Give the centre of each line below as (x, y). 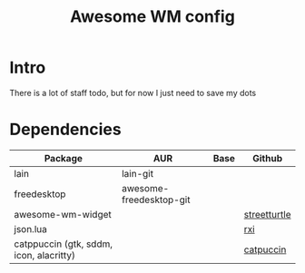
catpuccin (265, 249)
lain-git (138, 173)
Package (64, 158)
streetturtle (267, 214)
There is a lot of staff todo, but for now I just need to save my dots (133, 93)
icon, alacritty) (44, 255)
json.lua (30, 229)
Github (268, 158)
